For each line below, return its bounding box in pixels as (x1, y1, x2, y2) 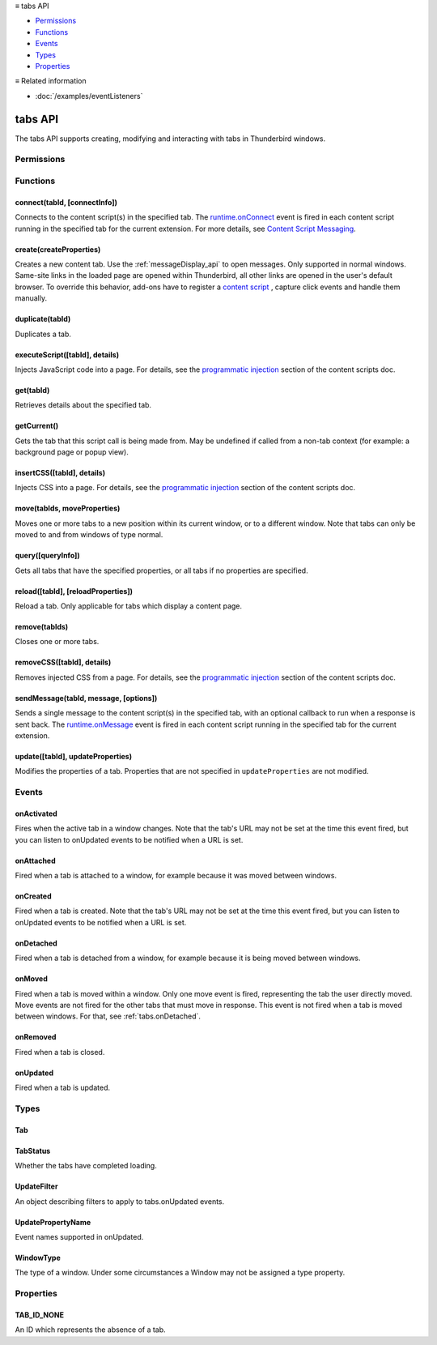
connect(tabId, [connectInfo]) (15, 197, 117, 207)
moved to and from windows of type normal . (15, 530, 163, 540)
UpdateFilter (15, 1181, 58, 1191)
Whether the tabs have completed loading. (15, 1161, 157, 1171)
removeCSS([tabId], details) (15, 657, 112, 668)
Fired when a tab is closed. (15, 1047, 105, 1057)
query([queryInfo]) (15, 551, 80, 561)
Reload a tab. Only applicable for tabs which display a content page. (15, 601, 243, 611)
